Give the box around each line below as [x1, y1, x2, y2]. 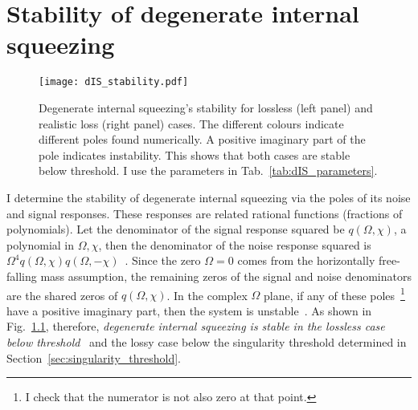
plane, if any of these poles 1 [263, 284, 405, 303]
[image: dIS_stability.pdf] [39, 76, 189, 88]
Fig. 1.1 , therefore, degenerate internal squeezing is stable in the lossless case [6, 318, 385, 335]
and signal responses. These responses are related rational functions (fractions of [6, 205, 403, 221]
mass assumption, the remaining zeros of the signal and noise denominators [40, 267, 412, 284]
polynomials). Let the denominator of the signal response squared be [6, 221, 345, 237]
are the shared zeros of [6, 286, 118, 303]
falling [6, 267, 37, 284]
